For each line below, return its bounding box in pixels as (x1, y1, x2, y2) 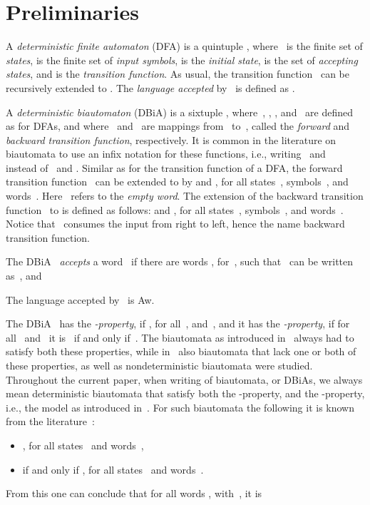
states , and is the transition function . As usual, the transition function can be (6, 66, 349, 81)
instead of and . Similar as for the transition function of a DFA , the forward (6, 160, 343, 175)
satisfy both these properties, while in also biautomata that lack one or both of (6, 344, 356, 359)
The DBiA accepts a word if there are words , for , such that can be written (6, 254, 354, 269)
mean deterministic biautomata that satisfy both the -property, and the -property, (6, 386, 365, 401)
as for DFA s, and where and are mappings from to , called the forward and (6, 118, 350, 133)
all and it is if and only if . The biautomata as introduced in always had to (6, 330, 354, 345)
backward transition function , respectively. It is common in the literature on (6, 132, 336, 147)
